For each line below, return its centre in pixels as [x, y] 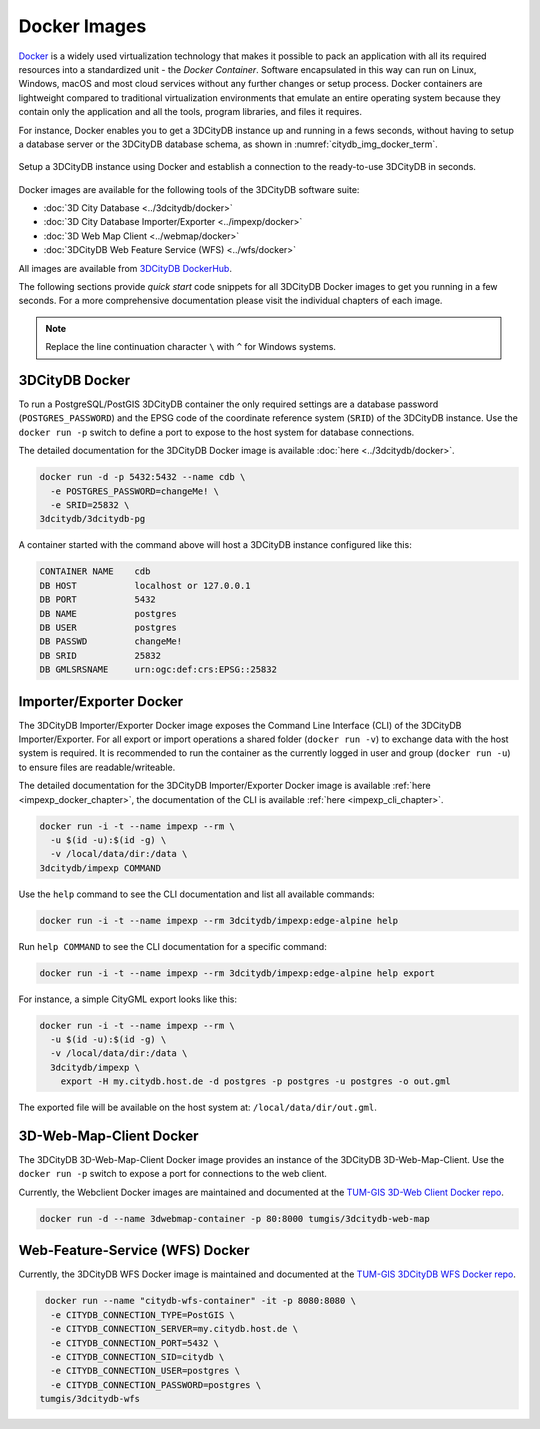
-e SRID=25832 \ [90, 505]
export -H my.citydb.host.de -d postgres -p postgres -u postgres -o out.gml [256, 1081]
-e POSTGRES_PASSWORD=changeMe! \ [135, 491]
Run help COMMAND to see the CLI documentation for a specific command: [172, 946]
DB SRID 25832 [100, 655]
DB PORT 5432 [98, 599]
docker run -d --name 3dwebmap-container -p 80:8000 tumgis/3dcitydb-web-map [234, 1218]
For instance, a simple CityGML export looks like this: [128, 999]
